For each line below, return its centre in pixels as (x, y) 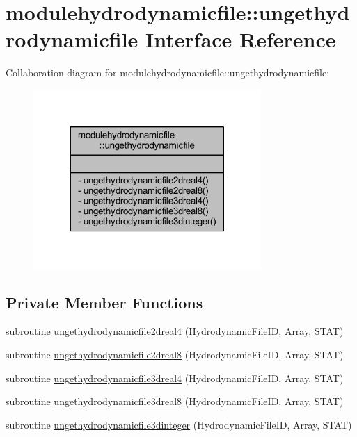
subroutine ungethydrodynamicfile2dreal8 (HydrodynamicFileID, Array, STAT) (175, 354)
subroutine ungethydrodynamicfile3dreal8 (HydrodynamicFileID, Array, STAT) (175, 401)
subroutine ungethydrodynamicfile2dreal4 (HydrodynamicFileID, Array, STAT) (175, 331)
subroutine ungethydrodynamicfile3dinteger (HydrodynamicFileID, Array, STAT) (179, 424)
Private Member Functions (104, 302)
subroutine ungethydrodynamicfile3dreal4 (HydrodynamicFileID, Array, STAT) (175, 378)
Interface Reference (241, 39)
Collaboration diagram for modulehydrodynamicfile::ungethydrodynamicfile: (168, 73)
